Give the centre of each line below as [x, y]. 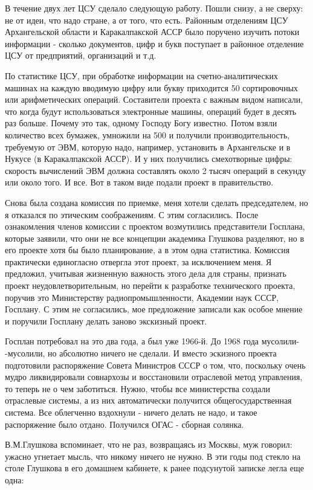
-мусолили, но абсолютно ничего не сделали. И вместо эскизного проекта [141, 353]
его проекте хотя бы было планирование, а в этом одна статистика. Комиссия [147, 250]
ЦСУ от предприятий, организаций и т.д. [81, 55]
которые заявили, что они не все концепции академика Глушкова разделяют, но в [155, 238]
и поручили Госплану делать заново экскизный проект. [106, 321]
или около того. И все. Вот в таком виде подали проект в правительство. [139, 182]
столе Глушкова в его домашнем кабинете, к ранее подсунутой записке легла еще [154, 468]
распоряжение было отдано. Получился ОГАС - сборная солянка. [124, 424]
